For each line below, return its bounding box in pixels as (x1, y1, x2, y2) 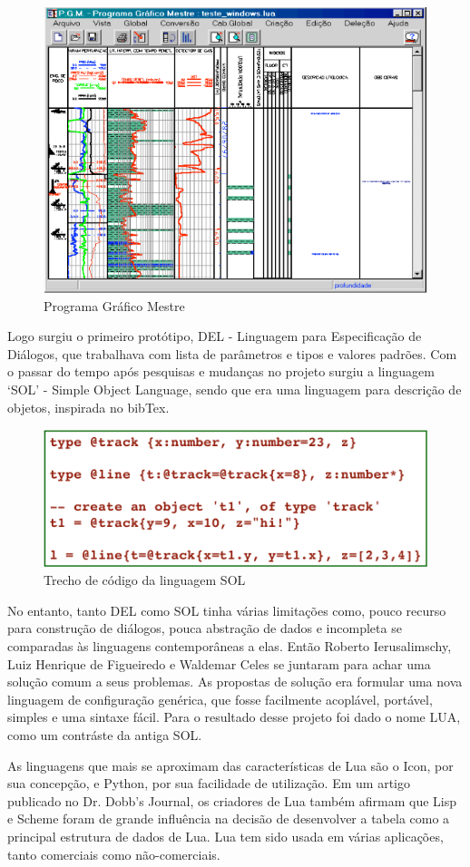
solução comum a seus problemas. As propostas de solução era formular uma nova (7, 672, 463, 691)
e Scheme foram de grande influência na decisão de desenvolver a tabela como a (7, 809, 450, 828)
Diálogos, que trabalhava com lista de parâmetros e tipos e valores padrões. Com (7, 344, 457, 363)
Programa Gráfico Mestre (44, 296, 185, 315)
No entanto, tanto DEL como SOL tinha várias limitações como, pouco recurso (7, 600, 446, 619)
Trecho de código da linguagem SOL (44, 570, 246, 589)
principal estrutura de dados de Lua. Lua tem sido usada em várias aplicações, (7, 826, 444, 845)
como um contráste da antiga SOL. (7, 725, 202, 744)
